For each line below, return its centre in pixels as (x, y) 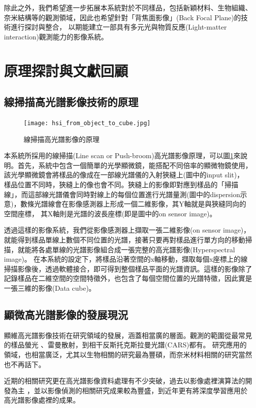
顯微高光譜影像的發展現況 (66, 314)
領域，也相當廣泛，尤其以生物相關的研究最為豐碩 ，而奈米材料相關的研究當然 (128, 354)
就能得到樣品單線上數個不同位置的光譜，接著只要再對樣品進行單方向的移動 (125, 239)
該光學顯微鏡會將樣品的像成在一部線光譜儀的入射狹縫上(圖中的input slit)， (124, 175)
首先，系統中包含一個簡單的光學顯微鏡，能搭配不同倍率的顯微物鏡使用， (135, 165)
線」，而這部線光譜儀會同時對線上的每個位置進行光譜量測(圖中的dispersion (122, 194)
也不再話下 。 (25, 364)
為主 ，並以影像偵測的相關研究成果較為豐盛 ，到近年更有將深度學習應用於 (129, 390)
